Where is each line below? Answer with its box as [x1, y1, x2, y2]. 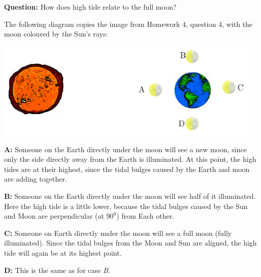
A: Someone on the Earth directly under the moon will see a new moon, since [4, 144, 247, 154]
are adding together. [4, 174, 67, 184]
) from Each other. [116, 211, 175, 221]
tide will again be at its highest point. [4, 247, 122, 258]
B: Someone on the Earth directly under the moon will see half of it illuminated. [4, 190, 256, 201]
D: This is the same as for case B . [4, 264, 110, 275]
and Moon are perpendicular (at [4, 211, 104, 221]
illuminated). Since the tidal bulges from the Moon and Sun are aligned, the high [4, 237, 257, 248]
